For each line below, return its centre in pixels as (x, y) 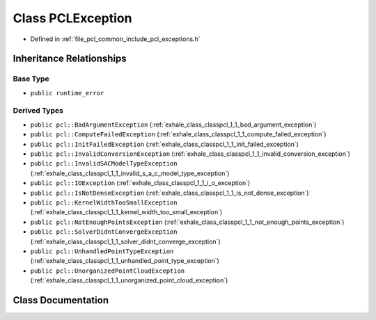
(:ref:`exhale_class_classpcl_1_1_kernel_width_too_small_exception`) (126, 212)
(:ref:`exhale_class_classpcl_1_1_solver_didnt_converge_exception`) (125, 241)
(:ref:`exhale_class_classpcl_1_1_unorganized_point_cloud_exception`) (129, 280)
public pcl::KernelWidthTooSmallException (104, 202)
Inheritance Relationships (70, 59)
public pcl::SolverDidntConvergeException (104, 232)
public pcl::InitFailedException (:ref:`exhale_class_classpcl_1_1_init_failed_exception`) (165, 144)
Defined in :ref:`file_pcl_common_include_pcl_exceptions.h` (116, 39)
